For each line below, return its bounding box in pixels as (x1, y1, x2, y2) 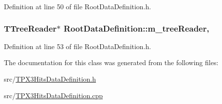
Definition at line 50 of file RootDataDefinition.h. (4, 1, 151, 11)
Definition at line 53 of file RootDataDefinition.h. (4, 41, 151, 51)
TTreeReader (4, 22, 57, 34)
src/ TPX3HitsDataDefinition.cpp (4, 90, 103, 100)
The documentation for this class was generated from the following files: (4, 57, 219, 68)
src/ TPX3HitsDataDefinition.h (4, 74, 96, 84)
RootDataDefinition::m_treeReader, (63, 22, 209, 34)
